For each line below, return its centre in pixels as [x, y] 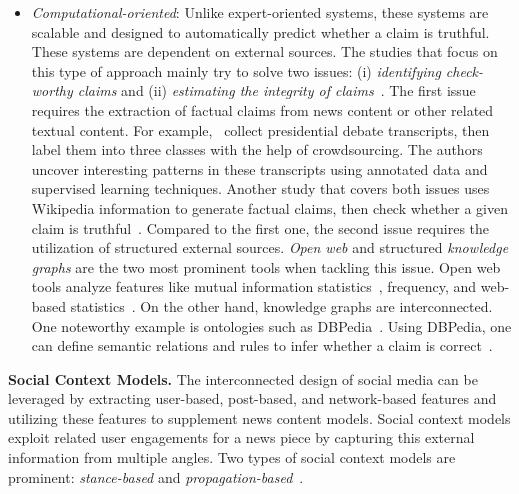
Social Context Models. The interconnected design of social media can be [243, 378]
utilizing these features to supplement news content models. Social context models [259, 417]
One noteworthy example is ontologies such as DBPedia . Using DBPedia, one [271, 325]
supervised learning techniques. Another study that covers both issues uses [260, 188]
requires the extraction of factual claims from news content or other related [262, 109]
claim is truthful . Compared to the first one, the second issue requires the [260, 227]
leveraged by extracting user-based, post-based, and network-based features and [252, 398]
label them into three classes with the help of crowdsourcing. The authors [257, 149]
